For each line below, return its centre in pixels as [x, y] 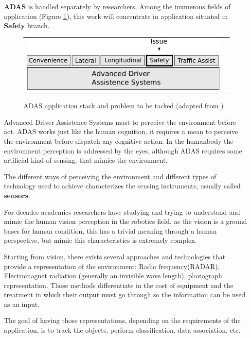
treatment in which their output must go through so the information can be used [125, 295]
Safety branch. [27, 25]
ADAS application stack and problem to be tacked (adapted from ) [124, 106]
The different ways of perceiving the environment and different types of [110, 176]
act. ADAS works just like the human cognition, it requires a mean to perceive [121, 131]
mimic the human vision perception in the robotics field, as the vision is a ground [125, 221]
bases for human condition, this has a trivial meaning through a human [110, 230]
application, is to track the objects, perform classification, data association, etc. [122, 330]
